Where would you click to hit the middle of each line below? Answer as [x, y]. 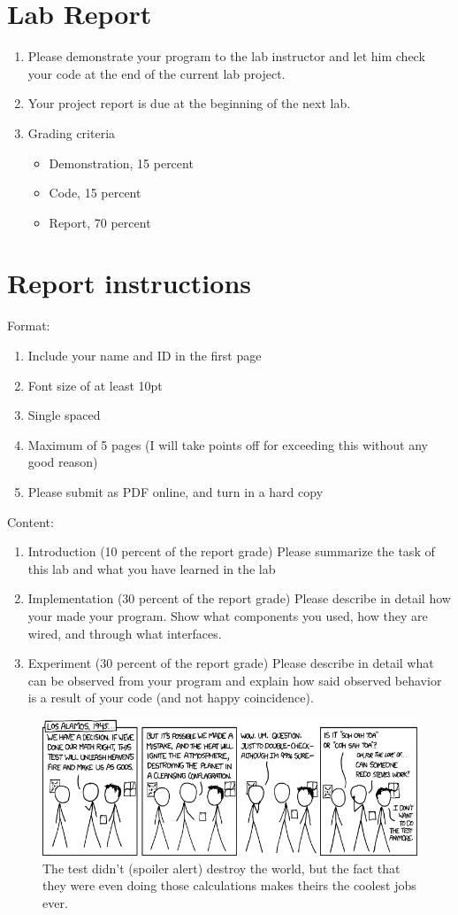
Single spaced [64, 415]
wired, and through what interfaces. [125, 633]
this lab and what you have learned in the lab [152, 568]
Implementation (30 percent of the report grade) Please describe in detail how [239, 598]
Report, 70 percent [100, 222]
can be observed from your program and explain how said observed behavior [235, 680]
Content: [31, 521]
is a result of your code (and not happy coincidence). [171, 698]
